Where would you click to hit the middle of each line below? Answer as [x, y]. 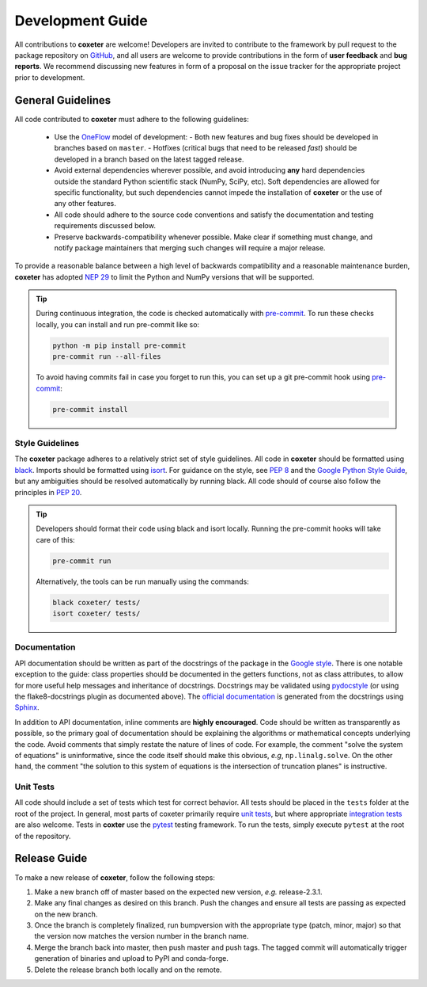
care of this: [55, 539]
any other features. [85, 204]
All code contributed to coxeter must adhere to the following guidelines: [132, 119]
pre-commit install [90, 409]
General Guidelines [62, 100]
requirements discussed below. [105, 226]
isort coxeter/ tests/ [96, 614]
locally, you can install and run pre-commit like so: [118, 324]
